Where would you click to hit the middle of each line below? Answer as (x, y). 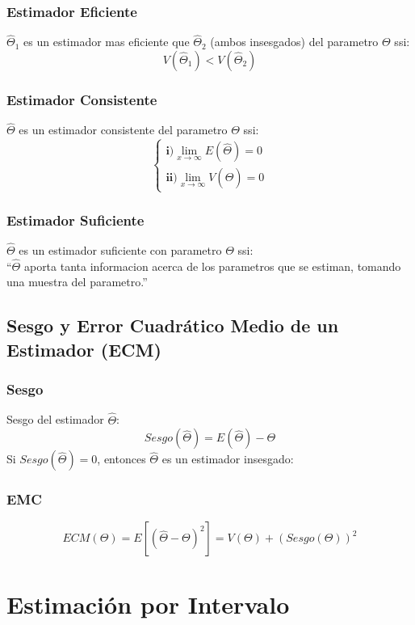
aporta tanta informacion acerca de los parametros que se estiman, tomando (212, 266)
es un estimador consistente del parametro (123, 130)
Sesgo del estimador (55, 419)
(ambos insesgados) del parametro (294, 42)
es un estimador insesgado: (228, 459)
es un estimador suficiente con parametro (120, 250)
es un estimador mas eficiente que (107, 42)
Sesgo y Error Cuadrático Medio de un (173, 325)
